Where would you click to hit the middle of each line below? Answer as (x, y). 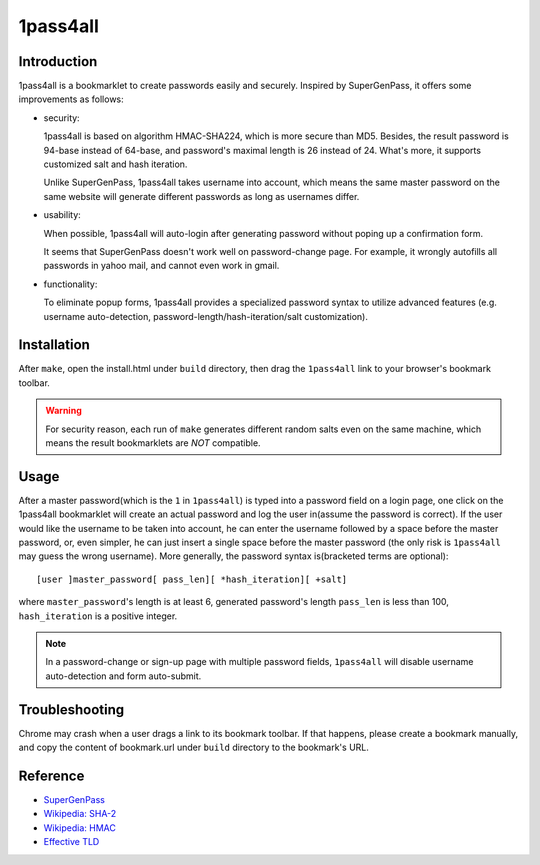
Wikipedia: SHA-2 (80, 814)
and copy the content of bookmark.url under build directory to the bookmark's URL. (194, 747)
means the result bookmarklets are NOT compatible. (153, 443)
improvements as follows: (71, 99)
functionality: (70, 284)
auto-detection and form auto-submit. (123, 676)
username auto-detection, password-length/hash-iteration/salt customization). (206, 316)
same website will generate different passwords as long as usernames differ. (201, 196)
